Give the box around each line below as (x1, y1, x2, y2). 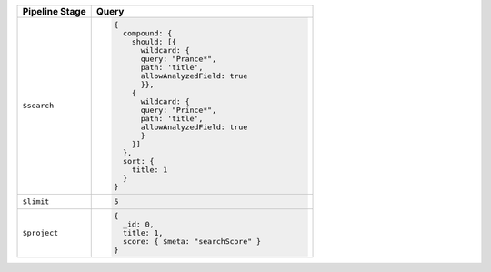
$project (22, 228, 59, 238)
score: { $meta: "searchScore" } (123, 237, 261, 247)
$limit (22, 196, 50, 207)
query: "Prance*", (140, 54, 217, 64)
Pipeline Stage (22, 5, 86, 17)
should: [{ (132, 36, 177, 46)
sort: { (123, 156, 155, 166)
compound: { (123, 28, 173, 38)
